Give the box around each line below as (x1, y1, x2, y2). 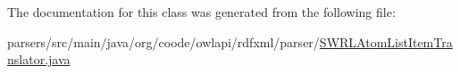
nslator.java (7, 50, 71, 69)
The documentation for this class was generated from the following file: (7, 3, 396, 21)
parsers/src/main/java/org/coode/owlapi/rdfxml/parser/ (7, 32, 320, 51)
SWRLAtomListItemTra (319, 32, 453, 51)
